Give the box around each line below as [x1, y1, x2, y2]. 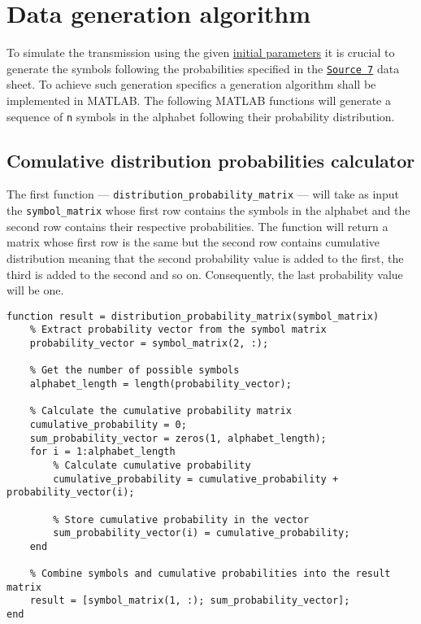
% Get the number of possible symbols [29, 364, 240, 377]
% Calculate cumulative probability [53, 459, 251, 471]
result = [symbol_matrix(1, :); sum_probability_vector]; [29, 595, 350, 607]
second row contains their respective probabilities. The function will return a [7, 217, 388, 234]
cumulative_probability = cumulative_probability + [53, 473, 339, 485]
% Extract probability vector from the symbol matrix [29, 324, 327, 336]
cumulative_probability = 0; [29, 418, 187, 430]
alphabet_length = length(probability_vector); [29, 377, 292, 390]
